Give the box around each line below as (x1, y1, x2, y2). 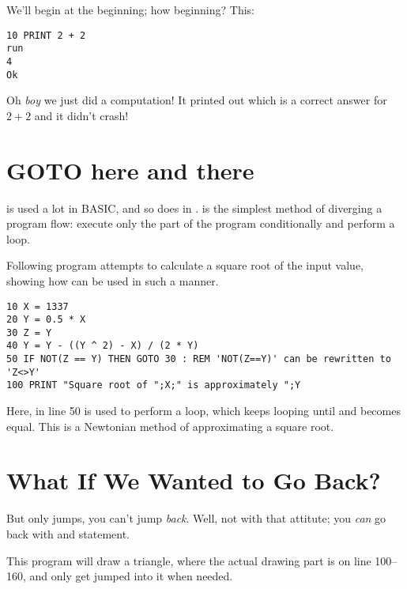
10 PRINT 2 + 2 (6, 29, 86, 41)
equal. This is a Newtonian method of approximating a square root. (6, 417, 334, 434)
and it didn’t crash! (34, 107, 129, 123)
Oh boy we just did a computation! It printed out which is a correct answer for (6, 92, 387, 108)
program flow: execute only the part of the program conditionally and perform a (6, 215, 395, 232)
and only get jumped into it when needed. (29, 568, 233, 584)
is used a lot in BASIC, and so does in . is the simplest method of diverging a (6, 199, 383, 216)
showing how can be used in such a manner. (6, 272, 219, 289)
